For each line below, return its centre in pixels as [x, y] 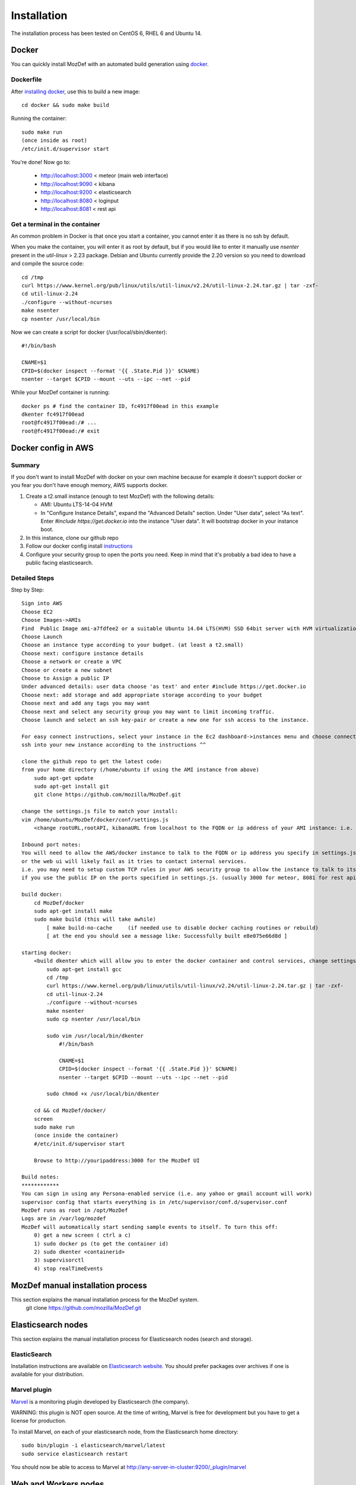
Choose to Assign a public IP [66, 678]
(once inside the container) [76, 1135]
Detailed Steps [33, 578]
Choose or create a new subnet [67, 670]
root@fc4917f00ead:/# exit [61, 431]
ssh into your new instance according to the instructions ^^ [114, 745]
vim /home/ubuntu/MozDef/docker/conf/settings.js [95, 819]
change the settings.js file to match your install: [100, 811]
